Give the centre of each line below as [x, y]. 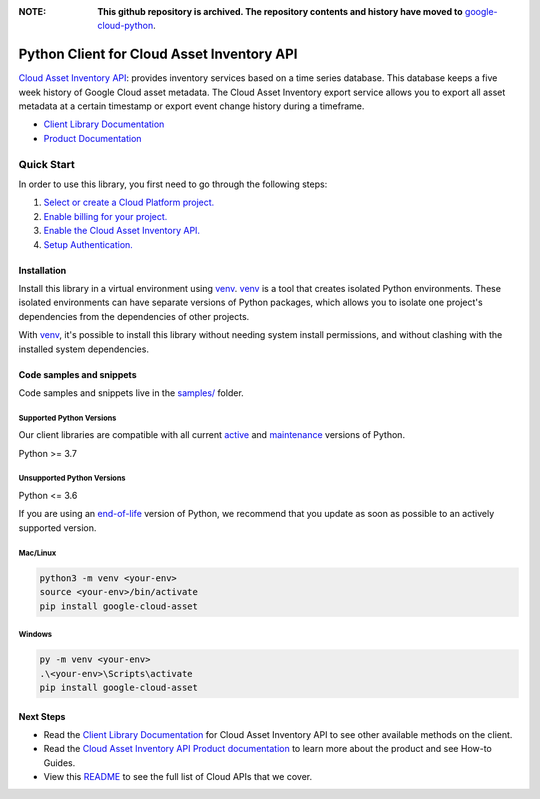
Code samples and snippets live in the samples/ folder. [131, 392]
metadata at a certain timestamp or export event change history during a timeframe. [191, 106]
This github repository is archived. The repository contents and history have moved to [280, 11]
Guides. [59, 762]
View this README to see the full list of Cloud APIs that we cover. [178, 777]
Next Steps [42, 716]
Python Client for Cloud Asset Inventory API [158, 54]
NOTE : [32, 11]
